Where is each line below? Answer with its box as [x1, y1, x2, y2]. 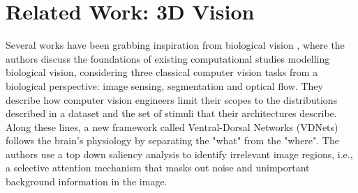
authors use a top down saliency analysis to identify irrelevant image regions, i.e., [6, 146, 353, 161]
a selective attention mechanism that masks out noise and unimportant [6, 160, 310, 175]
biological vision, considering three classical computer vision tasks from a [6, 65, 318, 79]
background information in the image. [6, 174, 167, 189]
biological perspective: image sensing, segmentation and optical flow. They [6, 78, 323, 93]
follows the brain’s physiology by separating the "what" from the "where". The [6, 133, 339, 148]
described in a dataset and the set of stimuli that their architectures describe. [6, 106, 337, 121]
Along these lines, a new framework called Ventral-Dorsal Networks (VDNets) [6, 119, 338, 134]
